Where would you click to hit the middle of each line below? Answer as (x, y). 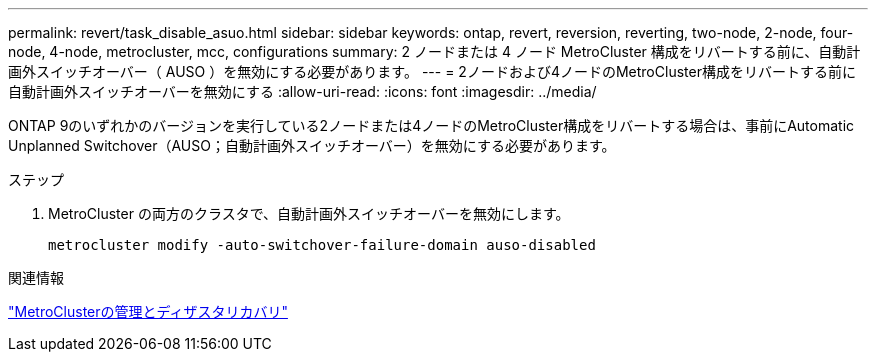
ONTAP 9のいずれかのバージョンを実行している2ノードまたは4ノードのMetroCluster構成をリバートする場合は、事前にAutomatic (431, 125)
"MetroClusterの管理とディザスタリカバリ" (148, 311)
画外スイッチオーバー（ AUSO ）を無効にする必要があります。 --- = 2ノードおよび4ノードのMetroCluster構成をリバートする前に (432, 71)
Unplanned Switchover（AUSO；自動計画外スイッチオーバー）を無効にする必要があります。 (312, 145)
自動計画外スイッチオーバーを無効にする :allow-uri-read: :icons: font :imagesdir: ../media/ (302, 91)
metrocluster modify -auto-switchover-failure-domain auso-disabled (322, 245)
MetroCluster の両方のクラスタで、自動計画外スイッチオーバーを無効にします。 (309, 213)
